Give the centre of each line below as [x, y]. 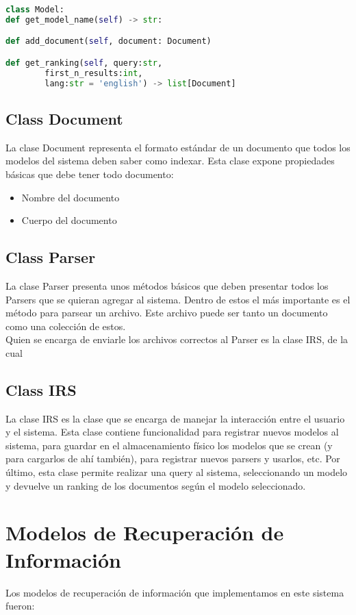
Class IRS [41, 389]
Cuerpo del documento [69, 220]
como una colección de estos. [66, 326]
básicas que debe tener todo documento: [90, 174]
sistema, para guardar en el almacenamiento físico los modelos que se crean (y [169, 445]
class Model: [35, 10]
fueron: [20, 606]
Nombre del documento [71, 197]
